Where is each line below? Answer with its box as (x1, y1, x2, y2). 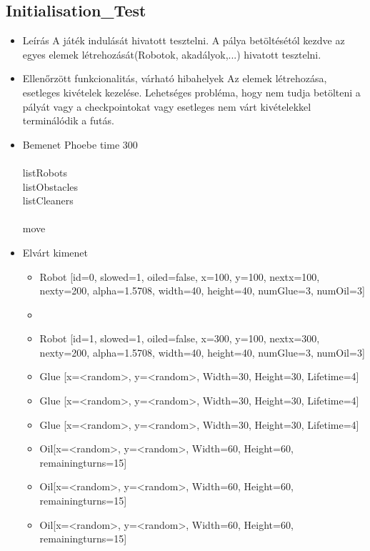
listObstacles (22, 179, 79, 194)
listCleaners (22, 193, 74, 208)
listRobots (22, 164, 67, 179)
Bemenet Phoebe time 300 (22, 136, 138, 152)
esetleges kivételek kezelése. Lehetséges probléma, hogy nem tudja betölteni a (22, 84, 361, 99)
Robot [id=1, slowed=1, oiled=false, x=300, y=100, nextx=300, (39, 331, 320, 346)
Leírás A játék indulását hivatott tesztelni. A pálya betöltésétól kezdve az (22, 33, 345, 48)
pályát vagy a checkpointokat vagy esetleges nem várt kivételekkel (22, 99, 311, 114)
